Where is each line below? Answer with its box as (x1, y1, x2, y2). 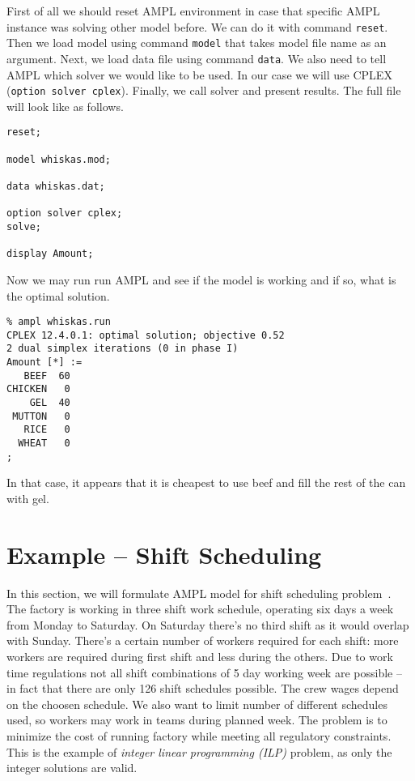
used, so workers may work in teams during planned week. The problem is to (6, 711, 387, 728)
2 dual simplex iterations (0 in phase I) (6, 343, 239, 355)
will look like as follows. (6, 97, 124, 114)
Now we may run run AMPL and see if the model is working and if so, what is (6, 271, 396, 288)
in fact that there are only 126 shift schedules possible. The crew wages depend (6, 680, 399, 697)
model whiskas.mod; (6, 153, 111, 165)
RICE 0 (23, 424, 70, 436)
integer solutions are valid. (6, 759, 138, 776)
